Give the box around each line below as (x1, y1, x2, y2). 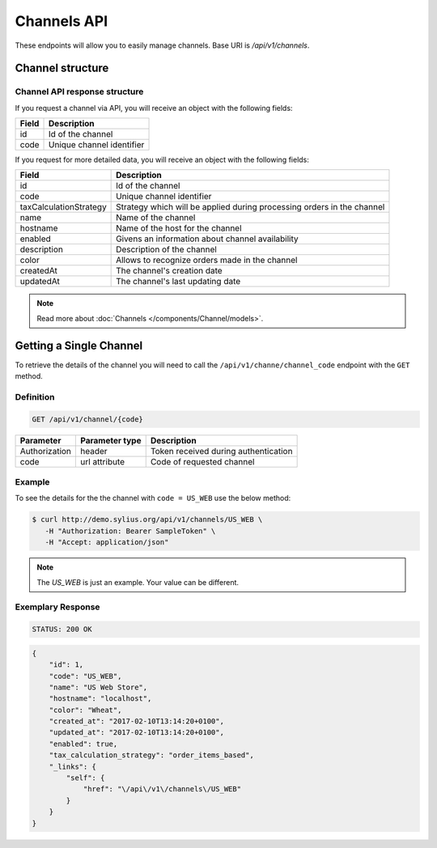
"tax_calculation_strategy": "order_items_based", (49, 751, 254, 760)
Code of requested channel (150, 456, 255, 467)
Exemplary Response (15, 601, 100, 613)
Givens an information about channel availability (116, 233, 299, 244)
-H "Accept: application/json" (45, 538, 169, 547)
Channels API (15, 12, 108, 30)
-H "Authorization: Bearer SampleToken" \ (45, 526, 216, 536)
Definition (15, 391, 55, 402)
